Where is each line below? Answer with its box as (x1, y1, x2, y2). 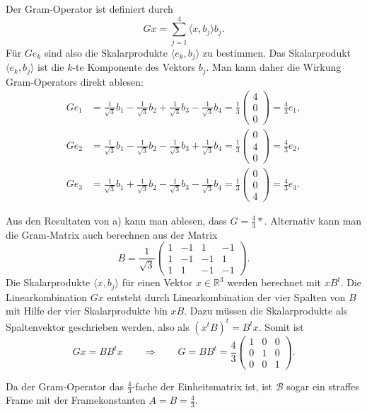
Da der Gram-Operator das (6, 378, 124, 393)
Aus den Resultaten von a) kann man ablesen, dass (6, 213, 227, 227)
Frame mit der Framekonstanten (6, 392, 146, 407)
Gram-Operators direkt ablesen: (6, 74, 144, 89)
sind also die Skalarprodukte (44, 45, 168, 60)
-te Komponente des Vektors (72, 60, 196, 74)
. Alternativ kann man (264, 213, 362, 227)
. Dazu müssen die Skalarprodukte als (184, 303, 348, 318)
